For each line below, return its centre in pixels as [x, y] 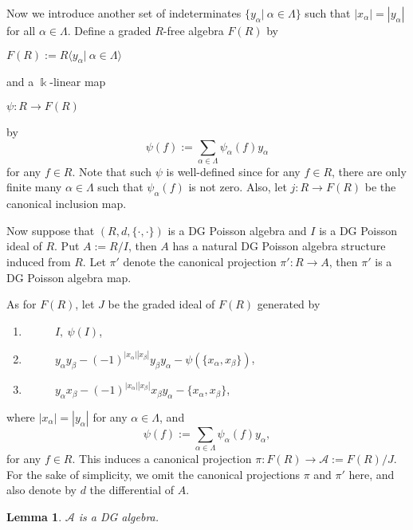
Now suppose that [51, 230]
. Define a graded [109, 30]
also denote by [41, 490]
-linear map [78, 82]
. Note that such [112, 171]
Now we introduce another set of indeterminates [124, 12]
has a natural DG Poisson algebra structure [279, 246]
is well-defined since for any [233, 171]
